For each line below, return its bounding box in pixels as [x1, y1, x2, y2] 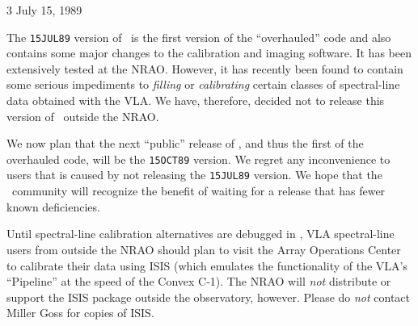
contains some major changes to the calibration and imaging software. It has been [6, 44, 412, 61]
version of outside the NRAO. [6, 107, 159, 124]
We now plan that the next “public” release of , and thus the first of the [6, 135, 364, 152]
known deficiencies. [6, 198, 100, 215]
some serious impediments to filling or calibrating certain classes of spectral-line [6, 76, 400, 93]
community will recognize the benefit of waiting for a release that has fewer [11, 182, 386, 199]
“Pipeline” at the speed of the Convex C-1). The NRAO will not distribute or [6, 273, 391, 290]
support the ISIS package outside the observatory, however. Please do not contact [6, 288, 411, 305]
